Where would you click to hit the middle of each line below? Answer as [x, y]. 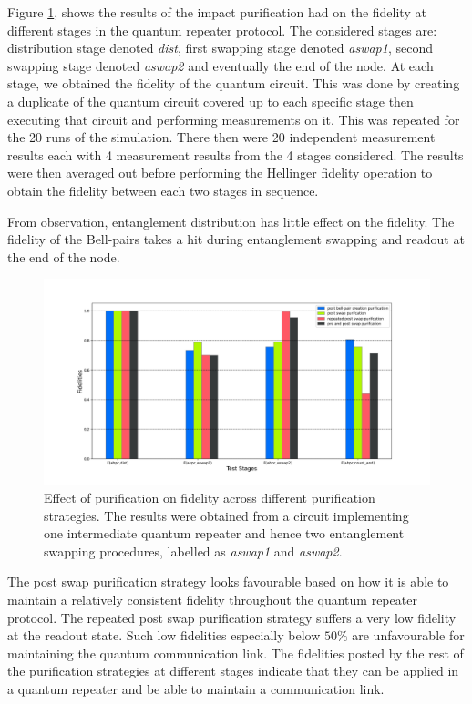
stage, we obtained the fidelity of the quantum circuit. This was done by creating [234, 83]
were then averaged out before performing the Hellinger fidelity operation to [220, 173]
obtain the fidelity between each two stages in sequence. [163, 190]
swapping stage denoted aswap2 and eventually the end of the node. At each [221, 65]
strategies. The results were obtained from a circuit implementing [226, 515]
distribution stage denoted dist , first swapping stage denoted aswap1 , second [220, 48]
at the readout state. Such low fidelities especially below [164, 635]
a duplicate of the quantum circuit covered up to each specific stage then [210, 101]
